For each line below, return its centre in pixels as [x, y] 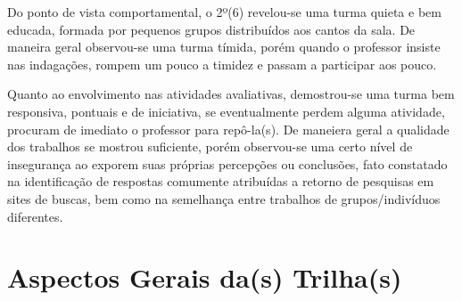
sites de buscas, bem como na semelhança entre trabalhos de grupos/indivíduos [224, 198]
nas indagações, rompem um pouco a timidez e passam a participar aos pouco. [222, 64]
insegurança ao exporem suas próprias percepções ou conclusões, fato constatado [227, 163]
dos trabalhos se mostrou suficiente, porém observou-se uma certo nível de [210, 146]
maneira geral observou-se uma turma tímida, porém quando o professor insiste [224, 47]
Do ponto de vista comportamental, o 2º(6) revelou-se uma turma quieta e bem [224, 12]
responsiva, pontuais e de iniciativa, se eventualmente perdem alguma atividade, [226, 111]
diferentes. [35, 216]
